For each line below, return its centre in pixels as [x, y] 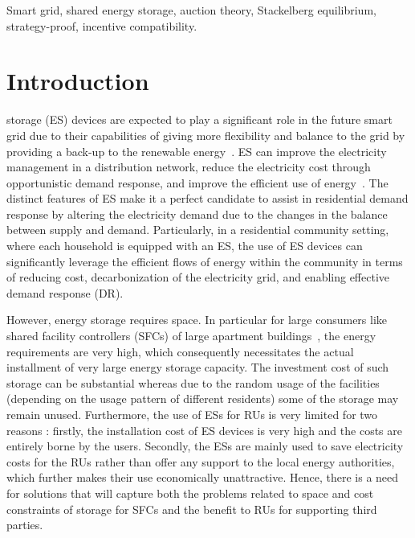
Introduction [78, 81]
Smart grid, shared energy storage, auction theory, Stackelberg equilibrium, [191, 10]
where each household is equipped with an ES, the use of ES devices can [185, 246]
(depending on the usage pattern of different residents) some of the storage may [203, 398]
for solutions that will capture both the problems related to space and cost [190, 493]
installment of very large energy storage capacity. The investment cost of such [198, 367]
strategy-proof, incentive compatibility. [102, 25]
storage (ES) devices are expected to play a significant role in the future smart [199, 119]
